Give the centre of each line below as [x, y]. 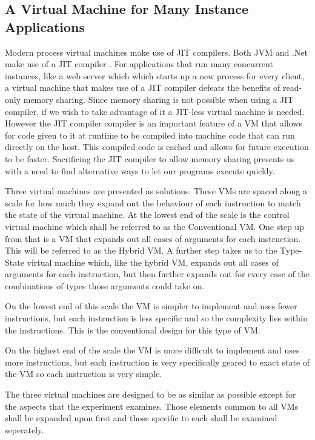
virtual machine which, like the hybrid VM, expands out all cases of [153, 262]
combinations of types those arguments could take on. [105, 285]
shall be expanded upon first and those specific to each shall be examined [141, 418]
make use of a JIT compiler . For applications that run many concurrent [139, 64]
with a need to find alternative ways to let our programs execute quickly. [140, 170]
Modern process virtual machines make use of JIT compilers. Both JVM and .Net [157, 52]
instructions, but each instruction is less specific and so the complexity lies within [156, 318]
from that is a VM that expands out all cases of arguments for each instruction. [153, 238]
